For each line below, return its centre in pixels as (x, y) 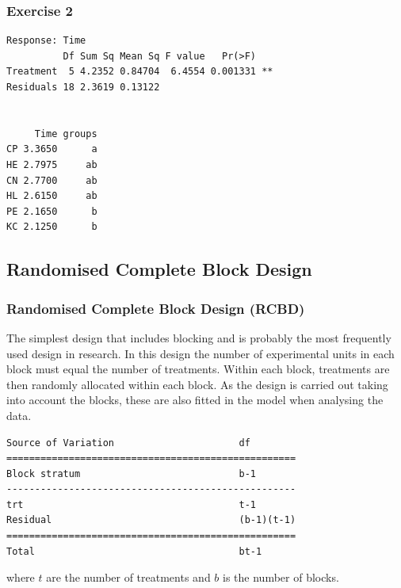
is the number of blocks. (281, 577)
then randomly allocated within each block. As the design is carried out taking (197, 384)
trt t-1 (131, 504)
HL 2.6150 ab (52, 196)
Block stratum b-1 (131, 473)
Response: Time (46, 41)
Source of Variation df (128, 443)
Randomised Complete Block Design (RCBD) (156, 308)
